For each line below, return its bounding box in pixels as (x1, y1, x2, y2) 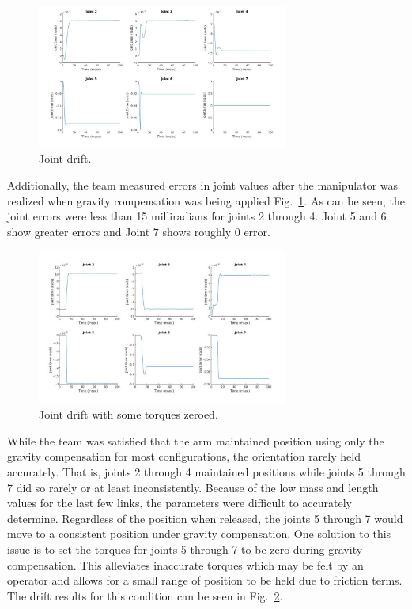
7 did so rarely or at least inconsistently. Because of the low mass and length (7, 479, 379, 495)
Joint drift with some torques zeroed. (39, 406, 218, 423)
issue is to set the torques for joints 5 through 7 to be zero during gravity (7, 540, 363, 557)
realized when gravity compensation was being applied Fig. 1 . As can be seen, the (7, 192, 406, 209)
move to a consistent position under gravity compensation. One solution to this (7, 525, 391, 542)
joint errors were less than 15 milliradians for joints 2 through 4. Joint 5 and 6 (7, 208, 387, 224)
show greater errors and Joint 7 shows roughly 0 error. (7, 223, 270, 239)
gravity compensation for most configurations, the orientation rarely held (7, 448, 361, 464)
